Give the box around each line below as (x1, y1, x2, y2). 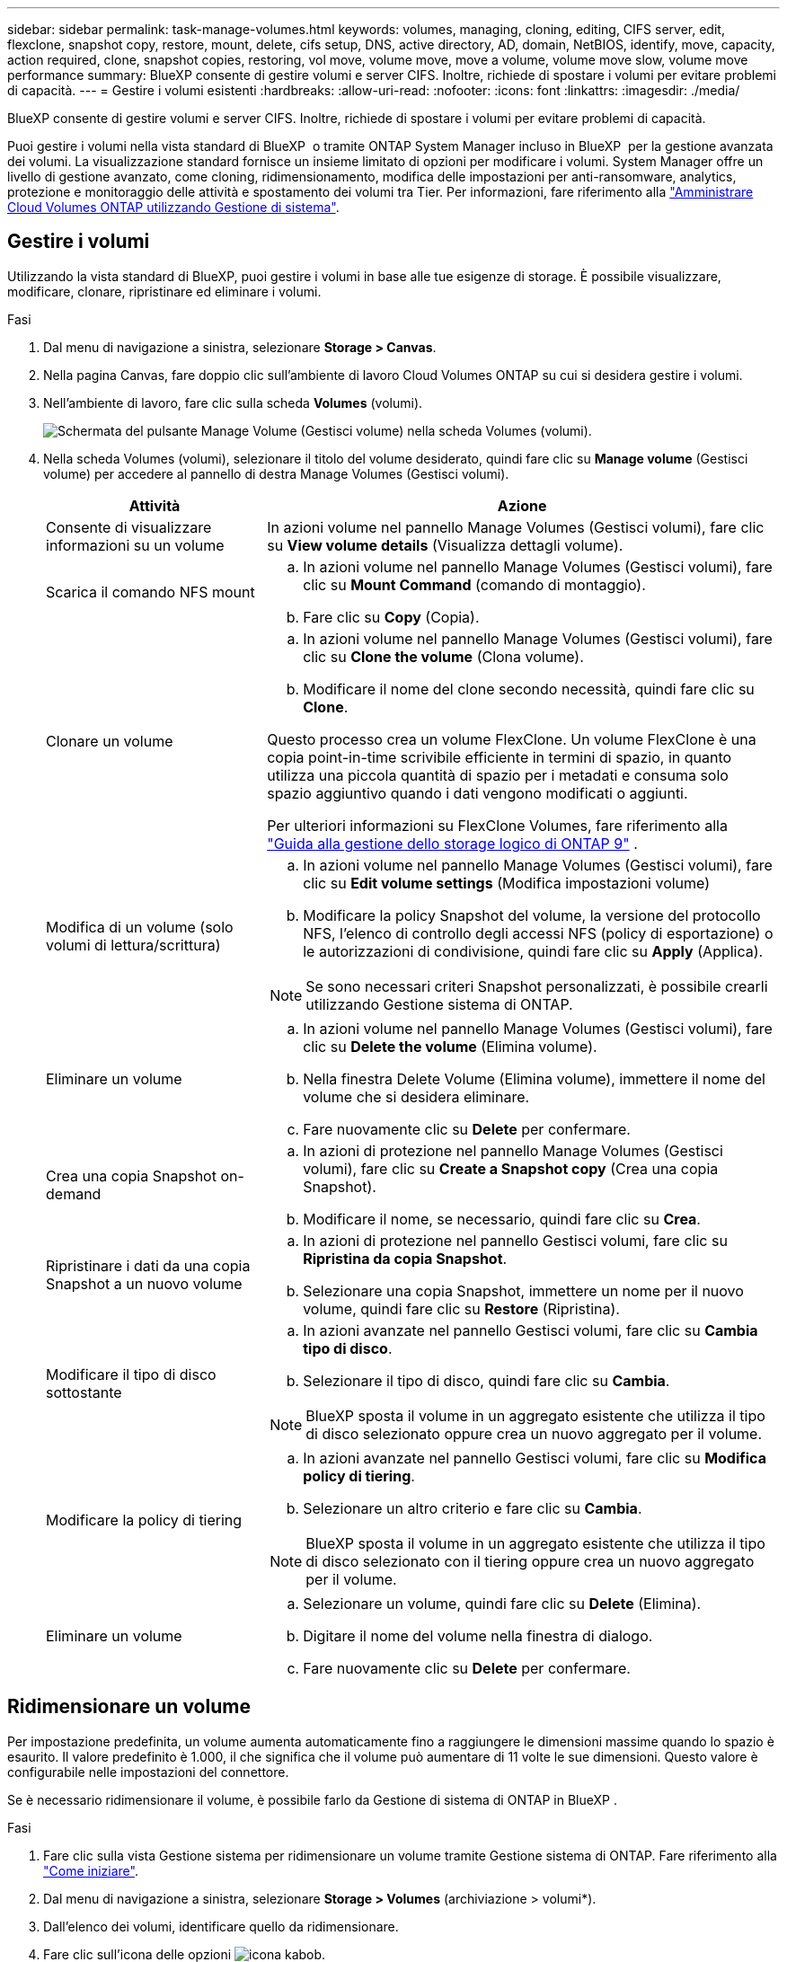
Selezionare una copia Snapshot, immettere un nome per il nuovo (303, 1281, 744, 1300)
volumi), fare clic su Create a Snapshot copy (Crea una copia (303, 1159, 719, 1178)
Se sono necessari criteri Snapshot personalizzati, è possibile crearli (305, 977, 768, 995)
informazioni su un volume (46, 535, 225, 554)
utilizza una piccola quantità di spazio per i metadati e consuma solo (267, 765, 729, 784)
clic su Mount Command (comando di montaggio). (303, 575, 646, 594)
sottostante (46, 1383, 122, 1401)
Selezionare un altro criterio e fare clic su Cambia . (303, 1498, 642, 1517)
